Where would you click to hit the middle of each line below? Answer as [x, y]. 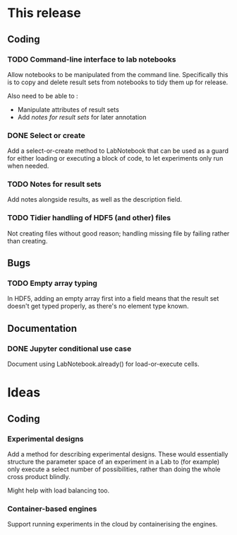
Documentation [42, 328]
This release [44, 13]
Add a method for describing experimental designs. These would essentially [118, 454]
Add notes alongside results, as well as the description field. [95, 200]
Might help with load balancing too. [59, 490]
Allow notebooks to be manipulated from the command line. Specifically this [118, 74]
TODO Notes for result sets [54, 184]
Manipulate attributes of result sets [68, 109]
